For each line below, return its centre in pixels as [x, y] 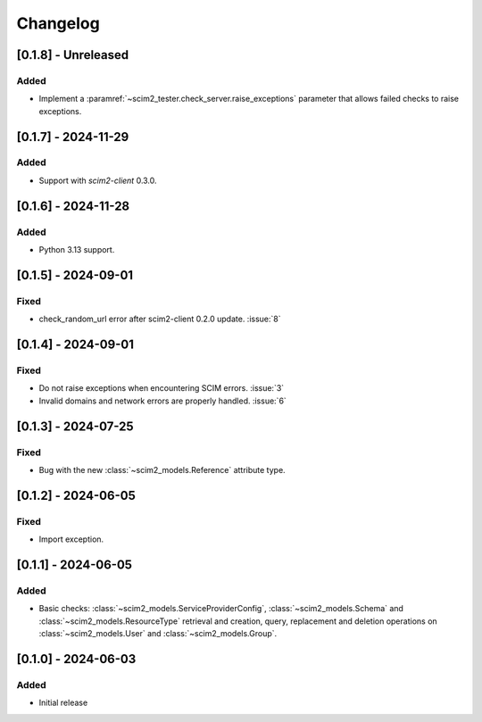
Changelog [58, 23]
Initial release [63, 703]
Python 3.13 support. [77, 250]
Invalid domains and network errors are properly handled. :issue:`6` [163, 401]
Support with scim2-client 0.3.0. [98, 180]
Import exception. [71, 539]
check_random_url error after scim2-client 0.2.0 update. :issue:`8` [160, 319]
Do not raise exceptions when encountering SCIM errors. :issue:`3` [162, 388]
